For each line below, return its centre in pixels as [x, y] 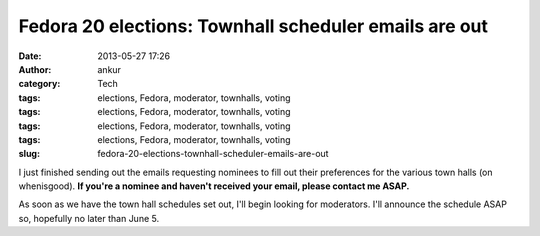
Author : [35, 69]
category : [39, 84]
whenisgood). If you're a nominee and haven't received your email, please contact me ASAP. [214, 186]
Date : [30, 56]
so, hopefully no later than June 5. [89, 218]
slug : [29, 154]
